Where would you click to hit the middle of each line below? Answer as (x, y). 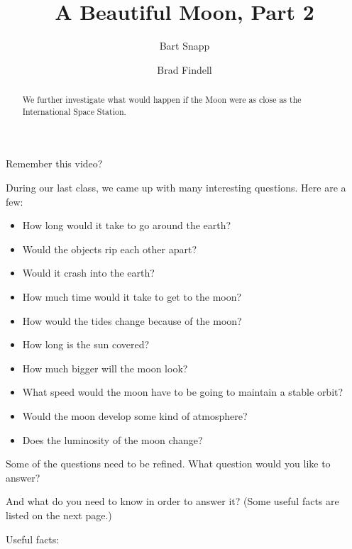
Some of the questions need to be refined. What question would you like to (168, 464)
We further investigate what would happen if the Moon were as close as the (162, 100)
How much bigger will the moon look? (105, 368)
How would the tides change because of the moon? (132, 320)
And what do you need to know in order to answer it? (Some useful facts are (172, 501)
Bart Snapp (185, 46)
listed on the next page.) (59, 515)
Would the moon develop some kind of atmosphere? (135, 415)
